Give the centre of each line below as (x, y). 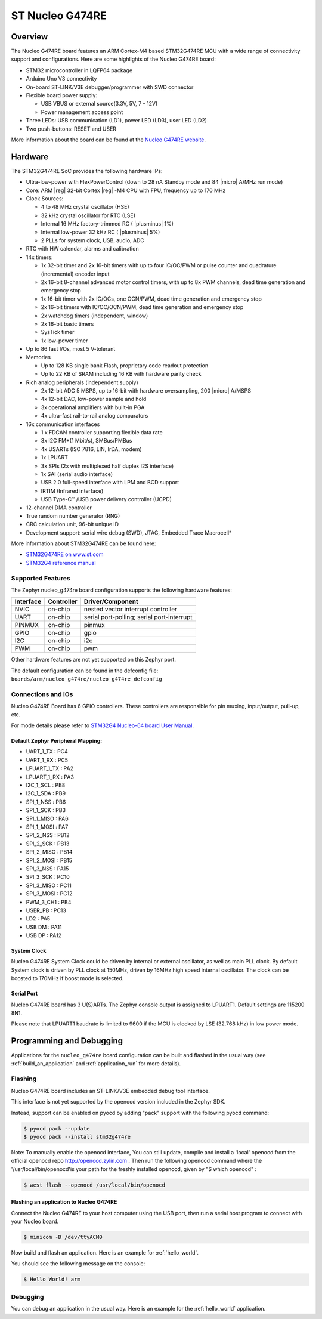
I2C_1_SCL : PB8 (46, 785)
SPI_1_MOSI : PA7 (47, 827)
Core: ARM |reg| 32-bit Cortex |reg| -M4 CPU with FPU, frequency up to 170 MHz (126, 190)
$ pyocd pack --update (57, 1128)
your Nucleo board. (35, 1221)
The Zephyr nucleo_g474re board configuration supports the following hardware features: (121, 590)
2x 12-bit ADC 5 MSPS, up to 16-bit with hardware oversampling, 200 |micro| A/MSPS (146, 391)
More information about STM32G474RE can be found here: (83, 543)
